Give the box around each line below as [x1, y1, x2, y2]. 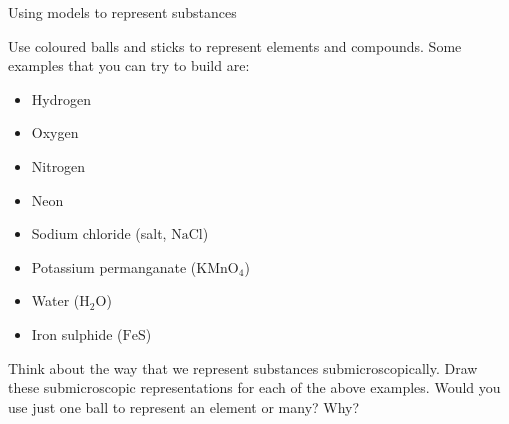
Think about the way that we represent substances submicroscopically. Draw [8, 357, 478, 378]
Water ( [31, 290, 80, 311]
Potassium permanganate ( [31, 256, 197, 277]
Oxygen [31, 122, 79, 143]
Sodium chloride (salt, [31, 223, 167, 244]
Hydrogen [31, 88, 91, 109]
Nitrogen [31, 155, 86, 176]
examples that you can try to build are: [8, 55, 250, 76]
